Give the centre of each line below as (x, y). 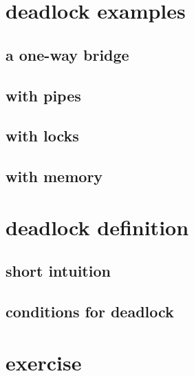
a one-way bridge (67, 54)
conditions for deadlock (90, 311)
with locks (42, 136)
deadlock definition (97, 227)
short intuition (58, 271)
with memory (54, 176)
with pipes (43, 95)
